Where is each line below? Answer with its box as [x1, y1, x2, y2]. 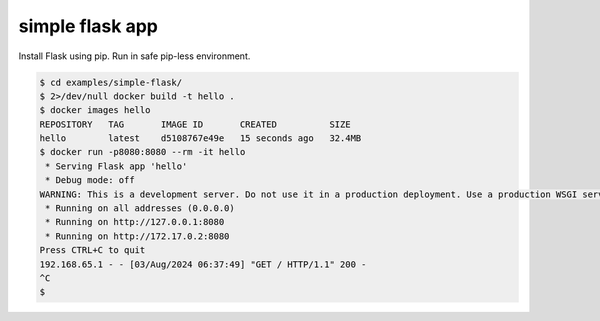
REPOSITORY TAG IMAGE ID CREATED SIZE [39, 118, 351, 130]
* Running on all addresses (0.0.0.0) [45, 203, 235, 214]
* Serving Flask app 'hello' [45, 160, 188, 172]
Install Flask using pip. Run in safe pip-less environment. [18, 50, 251, 62]
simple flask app [18, 15, 159, 37]
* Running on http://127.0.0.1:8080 [45, 216, 225, 228]
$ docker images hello [39, 105, 151, 116]
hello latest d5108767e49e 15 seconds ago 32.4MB [39, 133, 362, 144]
